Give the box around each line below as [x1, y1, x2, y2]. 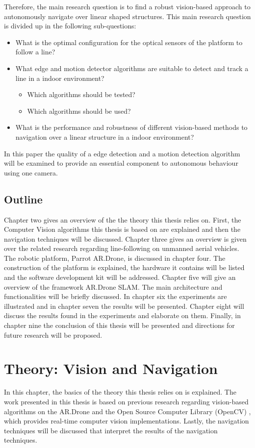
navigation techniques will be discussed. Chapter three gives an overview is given [4, 233, 247, 244]
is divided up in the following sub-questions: [4, 21, 136, 31]
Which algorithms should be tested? [27, 89, 135, 100]
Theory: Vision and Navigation [4, 358, 218, 378]
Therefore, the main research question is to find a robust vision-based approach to [4, 1, 251, 11]
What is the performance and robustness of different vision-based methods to [15, 122, 248, 132]
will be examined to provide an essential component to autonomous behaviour [4, 158, 238, 168]
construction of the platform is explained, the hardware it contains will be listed [4, 262, 245, 273]
